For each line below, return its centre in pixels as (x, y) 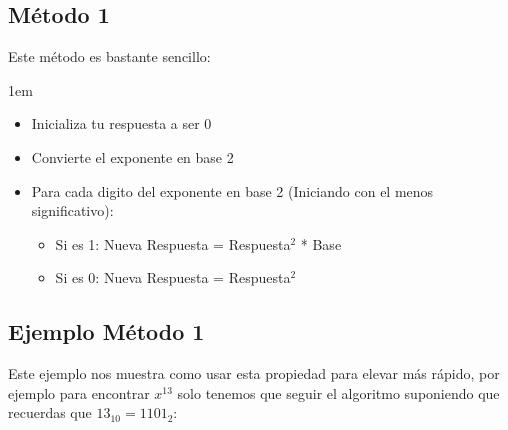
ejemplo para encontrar (79, 392)
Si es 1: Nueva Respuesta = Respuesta (173, 243)
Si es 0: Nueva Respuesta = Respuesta (173, 277)
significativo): (72, 210)
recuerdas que (50, 412)
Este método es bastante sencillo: (109, 56)
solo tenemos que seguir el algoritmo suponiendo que (338, 392)
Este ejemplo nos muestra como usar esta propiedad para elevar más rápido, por (254, 373)
